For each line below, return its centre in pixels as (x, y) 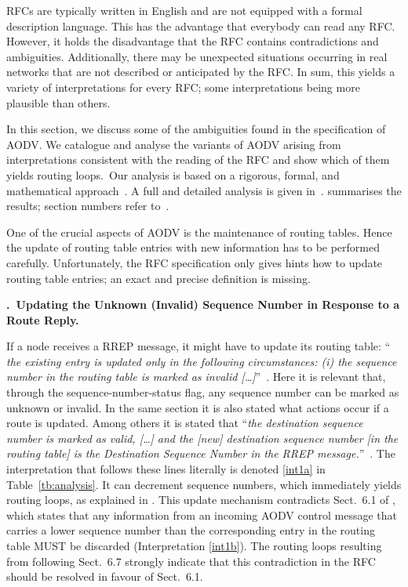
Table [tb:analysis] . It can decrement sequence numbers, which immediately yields (204, 484)
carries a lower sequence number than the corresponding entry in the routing (191, 530)
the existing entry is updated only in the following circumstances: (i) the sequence (202, 361)
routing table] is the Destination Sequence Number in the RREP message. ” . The (201, 453)
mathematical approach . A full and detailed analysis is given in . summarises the (204, 190)
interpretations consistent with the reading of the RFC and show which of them (198, 159)
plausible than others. (58, 102)
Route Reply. (43, 319)
